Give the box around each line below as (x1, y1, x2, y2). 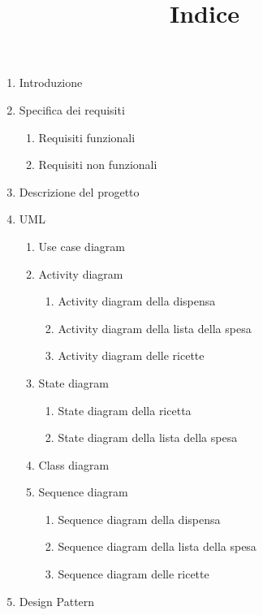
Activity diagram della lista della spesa (58, 319, 252, 336)
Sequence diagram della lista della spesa (58, 538, 257, 555)
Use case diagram (38, 237, 125, 254)
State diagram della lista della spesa (58, 429, 238, 446)
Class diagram (38, 456, 110, 473)
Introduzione (19, 74, 83, 91)
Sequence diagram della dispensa (58, 510, 221, 527)
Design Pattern (19, 592, 95, 609)
